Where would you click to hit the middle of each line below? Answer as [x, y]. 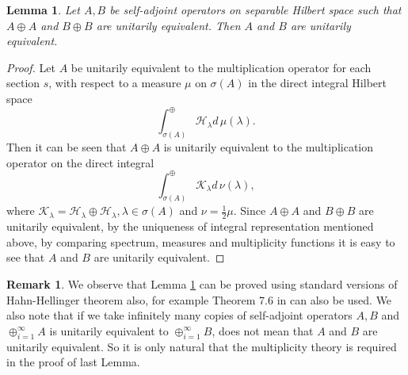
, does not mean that [263, 330]
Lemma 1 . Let [43, 10]
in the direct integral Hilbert [317, 83]
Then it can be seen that [67, 146]
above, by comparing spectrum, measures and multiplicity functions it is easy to [201, 241]
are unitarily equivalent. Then [168, 25]
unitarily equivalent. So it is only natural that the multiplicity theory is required [202, 346]
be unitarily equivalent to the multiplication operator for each [221, 67]
